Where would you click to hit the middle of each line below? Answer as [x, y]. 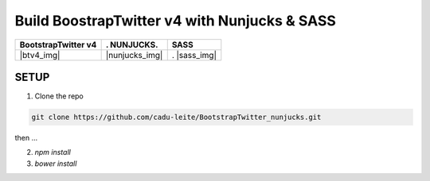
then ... [26, 138]
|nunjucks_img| [134, 55]
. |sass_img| [194, 55]
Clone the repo [59, 96]
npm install [53, 152]
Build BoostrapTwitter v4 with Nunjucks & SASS [175, 21]
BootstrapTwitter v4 [58, 44]
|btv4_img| [40, 55]
